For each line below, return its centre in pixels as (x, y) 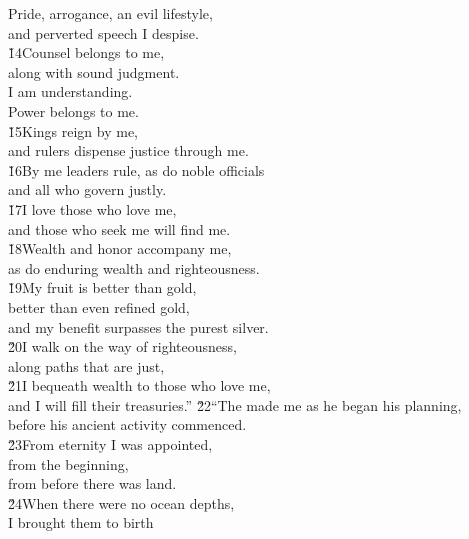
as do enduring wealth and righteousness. (134, 267)
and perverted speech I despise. (103, 32)
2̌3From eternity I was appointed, (110, 444)
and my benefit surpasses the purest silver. (138, 326)
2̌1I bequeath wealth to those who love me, (139, 385)
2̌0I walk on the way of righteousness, (122, 346)
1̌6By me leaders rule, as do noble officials (136, 169)
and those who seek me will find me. (119, 228)
